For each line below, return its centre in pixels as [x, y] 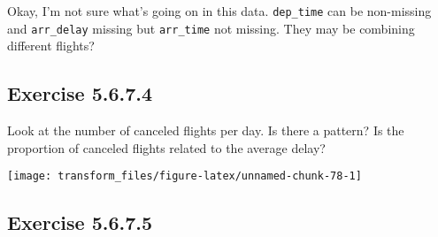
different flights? [51, 46]
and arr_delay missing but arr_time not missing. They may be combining [211, 28]
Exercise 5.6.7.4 [80, 93]
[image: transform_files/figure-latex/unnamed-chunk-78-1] [184, 176]
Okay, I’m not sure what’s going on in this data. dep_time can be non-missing [219, 11]
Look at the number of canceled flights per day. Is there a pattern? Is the [206, 130]
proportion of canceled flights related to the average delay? [166, 147]
